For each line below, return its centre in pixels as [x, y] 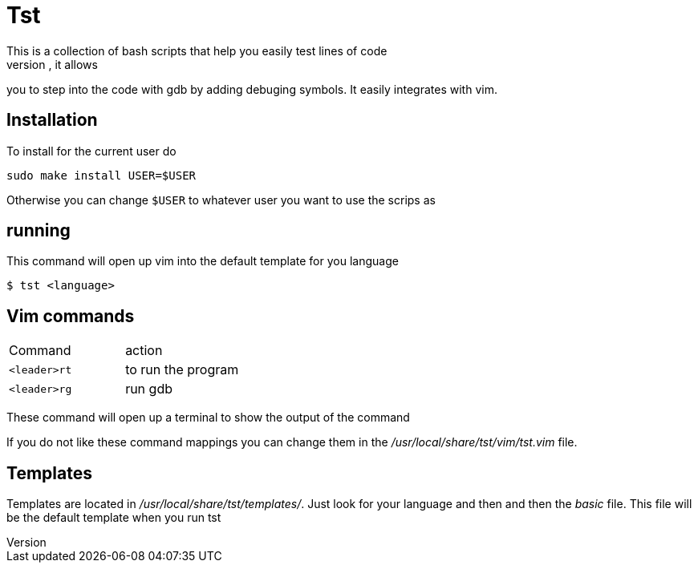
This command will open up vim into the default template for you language [203, 261]
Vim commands [71, 316]
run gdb [149, 389]
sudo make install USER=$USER [101, 175]
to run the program [182, 370]
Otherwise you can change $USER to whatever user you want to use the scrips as [221, 200]
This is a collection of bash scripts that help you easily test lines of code [197, 50]
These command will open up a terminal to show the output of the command [208, 418]
